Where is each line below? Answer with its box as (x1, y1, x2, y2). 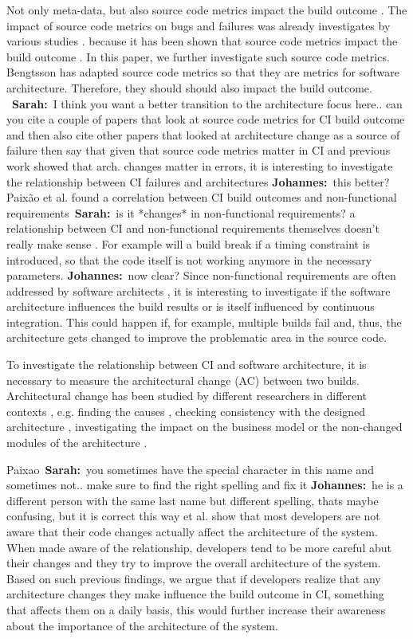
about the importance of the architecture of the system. (6, 617, 278, 633)
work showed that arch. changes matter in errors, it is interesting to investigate (6, 157, 393, 174)
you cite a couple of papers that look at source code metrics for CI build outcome (6, 111, 405, 127)
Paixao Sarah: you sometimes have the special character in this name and (6, 461, 374, 477)
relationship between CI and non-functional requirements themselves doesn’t (6, 220, 380, 237)
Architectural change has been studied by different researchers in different (6, 387, 368, 404)
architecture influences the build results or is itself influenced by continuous (6, 298, 375, 315)
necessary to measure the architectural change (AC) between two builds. (6, 371, 360, 388)
